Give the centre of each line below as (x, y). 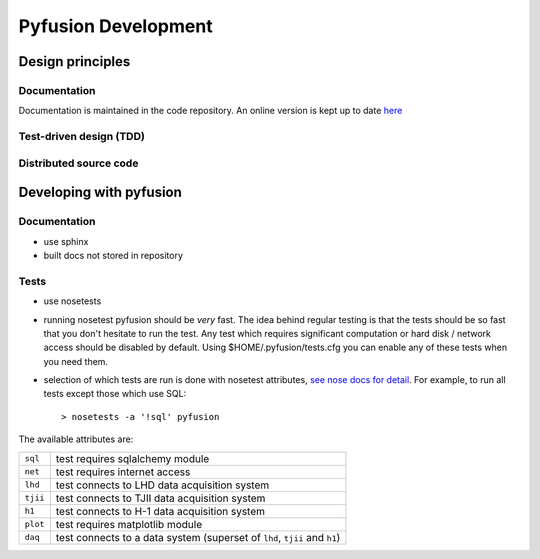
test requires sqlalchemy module (132, 458)
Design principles (74, 61)
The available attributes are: (76, 439)
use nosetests (72, 301)
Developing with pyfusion (100, 192)
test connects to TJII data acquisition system (160, 498)
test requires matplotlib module (129, 524)
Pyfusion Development (116, 26)
